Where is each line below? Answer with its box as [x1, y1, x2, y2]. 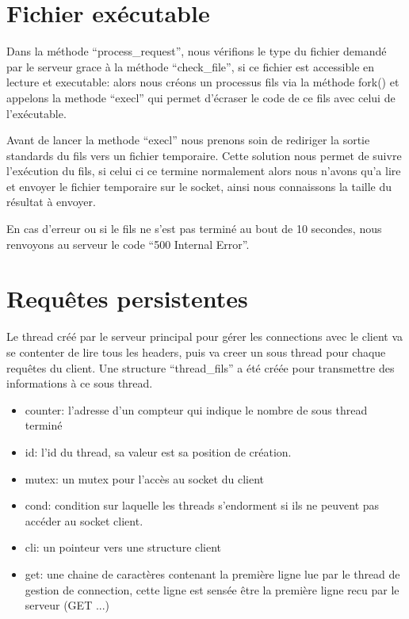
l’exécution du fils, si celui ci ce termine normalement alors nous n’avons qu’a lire [6, 162, 401, 179]
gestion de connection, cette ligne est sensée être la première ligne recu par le [25, 581, 399, 598]
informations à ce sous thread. [6, 375, 153, 392]
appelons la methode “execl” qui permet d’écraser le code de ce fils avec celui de [6, 89, 396, 105]
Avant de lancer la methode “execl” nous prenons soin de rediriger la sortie [6, 132, 370, 148]
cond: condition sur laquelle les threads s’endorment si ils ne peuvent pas [25, 497, 380, 514]
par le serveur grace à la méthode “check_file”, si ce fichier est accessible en [6, 58, 375, 75]
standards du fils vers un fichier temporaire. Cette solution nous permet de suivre [6, 147, 402, 163]
